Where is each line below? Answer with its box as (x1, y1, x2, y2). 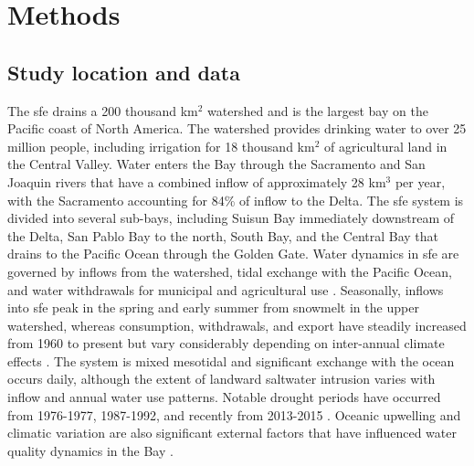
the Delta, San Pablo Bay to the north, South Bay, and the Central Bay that (7, 226, 439, 245)
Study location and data (7, 58, 240, 86)
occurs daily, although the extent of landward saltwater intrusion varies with (7, 369, 436, 388)
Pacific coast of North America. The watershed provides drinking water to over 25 (7, 119, 467, 138)
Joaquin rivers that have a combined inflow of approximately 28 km (7, 172, 386, 191)
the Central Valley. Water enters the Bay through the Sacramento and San (7, 154, 426, 174)
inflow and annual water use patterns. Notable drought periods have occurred (7, 387, 441, 407)
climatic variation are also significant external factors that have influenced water (7, 423, 457, 442)
